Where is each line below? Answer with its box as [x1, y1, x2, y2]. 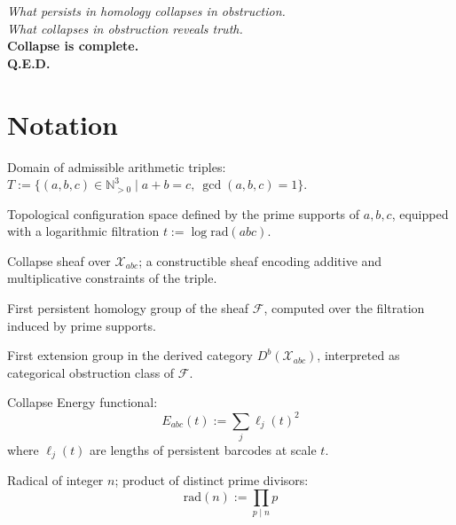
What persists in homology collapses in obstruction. [7, 2, 286, 20]
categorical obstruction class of [7, 363, 175, 381]
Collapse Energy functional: [7, 393, 158, 411]
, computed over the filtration [263, 299, 425, 317]
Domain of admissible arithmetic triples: [7, 157, 226, 176]
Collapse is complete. [7, 36, 139, 55]
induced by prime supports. [7, 316, 156, 334]
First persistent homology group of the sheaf [7, 299, 249, 317]
